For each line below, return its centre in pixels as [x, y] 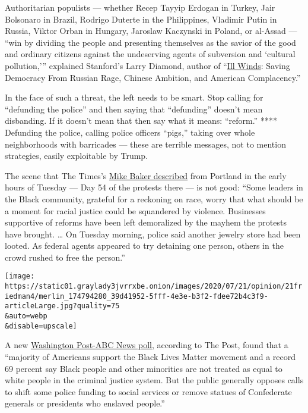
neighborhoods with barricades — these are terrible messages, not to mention [145, 144]
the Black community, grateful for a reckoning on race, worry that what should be [154, 198]
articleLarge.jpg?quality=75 [62, 306]
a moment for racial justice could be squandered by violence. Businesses [135, 210]
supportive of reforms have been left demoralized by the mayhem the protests [146, 222]
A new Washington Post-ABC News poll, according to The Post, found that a [147, 345]
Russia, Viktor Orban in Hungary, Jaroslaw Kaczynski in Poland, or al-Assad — [151, 31]
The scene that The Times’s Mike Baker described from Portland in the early [146, 175]
